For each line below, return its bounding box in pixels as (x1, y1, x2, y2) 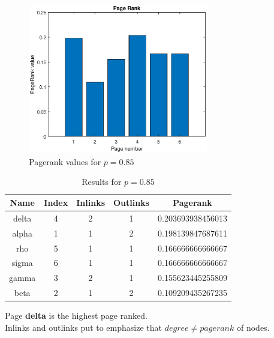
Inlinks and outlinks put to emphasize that (5, 321, 162, 333)
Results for (82, 175, 122, 188)
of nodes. (236, 321, 270, 333)
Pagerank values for (29, 155, 101, 167)
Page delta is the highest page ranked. (5, 309, 147, 322)
